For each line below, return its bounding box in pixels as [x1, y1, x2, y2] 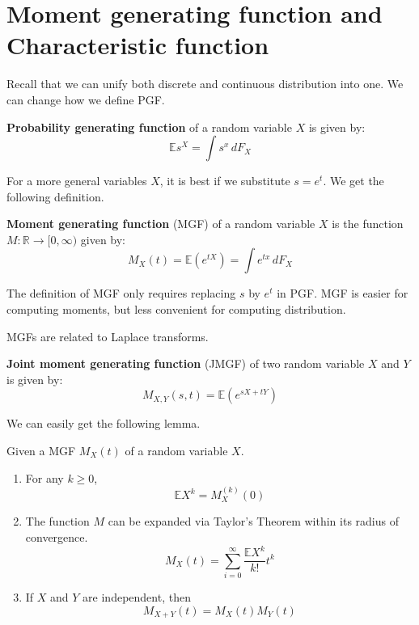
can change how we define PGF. [6, 91, 165, 108]
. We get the [323, 172, 384, 189]
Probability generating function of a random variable [6, 118, 292, 135]
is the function [332, 215, 404, 232]
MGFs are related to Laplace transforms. [6, 327, 209, 344]
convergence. [25, 529, 88, 546]
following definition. [6, 188, 104, 205]
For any [25, 469, 64, 486]
